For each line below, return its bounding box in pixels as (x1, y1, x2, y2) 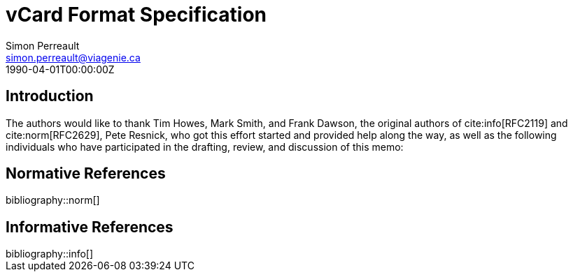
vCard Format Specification (6, 3, 267, 27)
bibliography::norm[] (6, 194, 100, 207)
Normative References (6, 165, 166, 183)
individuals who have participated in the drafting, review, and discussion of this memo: (6, 140, 404, 153)
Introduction (6, 87, 94, 105)
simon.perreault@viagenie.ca (6, 51, 141, 63)
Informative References (6, 218, 174, 236)
